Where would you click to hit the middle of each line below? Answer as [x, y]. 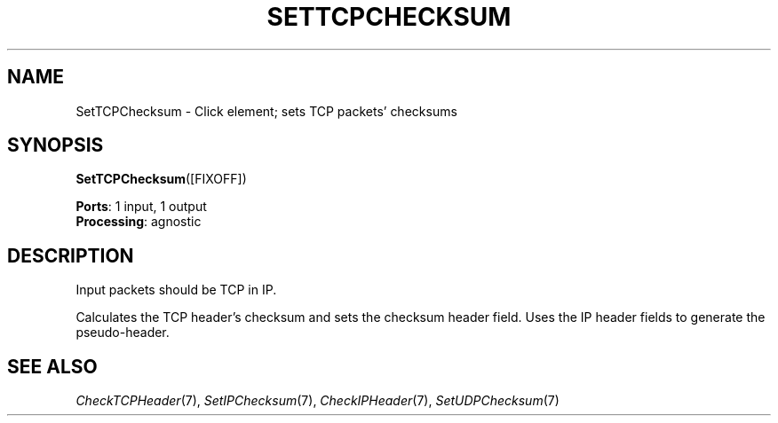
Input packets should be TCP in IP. [176, 290]
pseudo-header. [123, 333]
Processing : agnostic [139, 222]
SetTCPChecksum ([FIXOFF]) [161, 179]
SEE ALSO [52, 366]
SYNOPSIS [56, 145]
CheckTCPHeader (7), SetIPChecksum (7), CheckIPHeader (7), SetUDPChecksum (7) [318, 401]
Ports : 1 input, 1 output [141, 207]
